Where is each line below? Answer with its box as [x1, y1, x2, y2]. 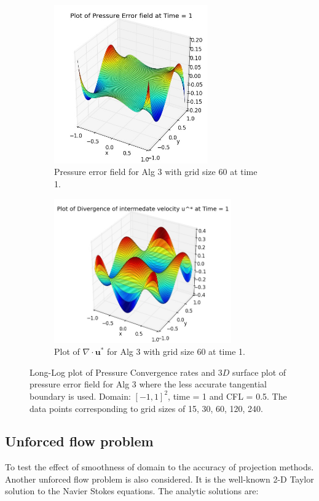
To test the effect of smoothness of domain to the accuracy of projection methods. [5, 460, 314, 473]
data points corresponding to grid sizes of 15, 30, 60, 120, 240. [30, 402, 263, 414]
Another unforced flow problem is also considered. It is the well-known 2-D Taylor [5, 472, 314, 485]
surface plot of [232, 365, 286, 378]
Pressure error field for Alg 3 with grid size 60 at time [54, 165, 258, 178]
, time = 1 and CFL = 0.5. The [168, 389, 287, 402]
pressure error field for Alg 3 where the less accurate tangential [30, 378, 267, 390]
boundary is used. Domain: [30, 389, 131, 402]
